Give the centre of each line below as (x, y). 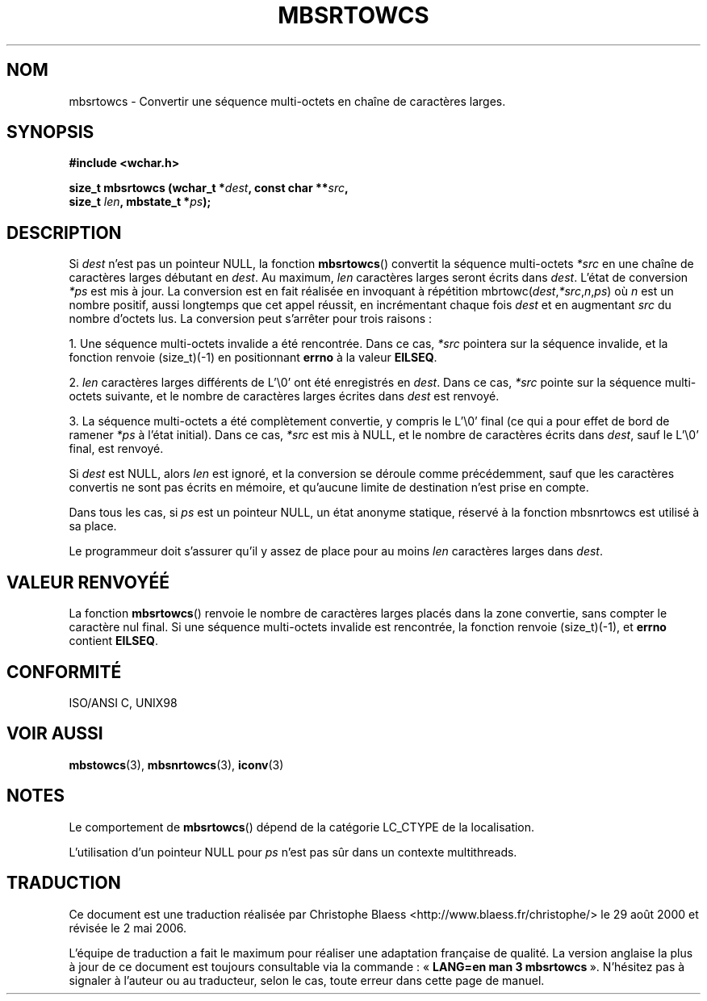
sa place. (93, 526)
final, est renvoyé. (116, 449)
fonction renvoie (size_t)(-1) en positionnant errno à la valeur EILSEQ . (253, 358)
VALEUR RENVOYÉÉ (88, 582)
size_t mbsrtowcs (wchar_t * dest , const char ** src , (209, 188)
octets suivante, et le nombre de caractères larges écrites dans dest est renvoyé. (284, 396)
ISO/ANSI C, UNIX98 (123, 702)
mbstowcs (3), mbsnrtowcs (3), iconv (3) (176, 764)
